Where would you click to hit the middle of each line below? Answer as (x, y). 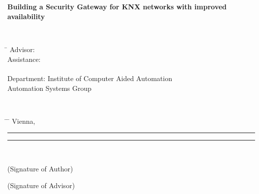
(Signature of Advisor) (41, 185)
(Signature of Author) (40, 168)
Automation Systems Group (50, 88)
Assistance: (24, 59)
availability (26, 16)
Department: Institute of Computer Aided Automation (90, 78)
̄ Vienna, (21, 121)
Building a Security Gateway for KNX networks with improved (117, 7)
